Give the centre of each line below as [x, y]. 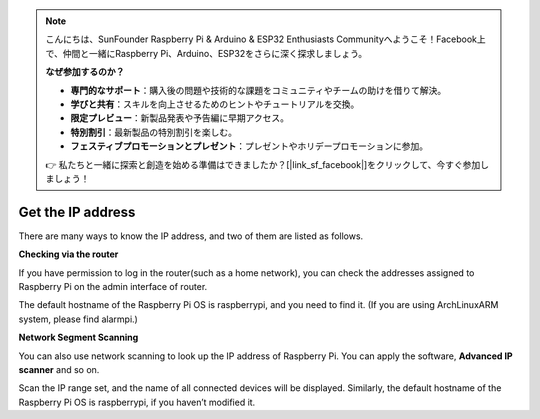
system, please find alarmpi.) [78, 319]
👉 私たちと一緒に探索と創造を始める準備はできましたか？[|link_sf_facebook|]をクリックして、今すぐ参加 [263, 164]
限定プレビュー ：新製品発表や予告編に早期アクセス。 [180, 118]
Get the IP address [77, 211]
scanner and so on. [59, 369]
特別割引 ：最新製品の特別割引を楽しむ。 [153, 132]
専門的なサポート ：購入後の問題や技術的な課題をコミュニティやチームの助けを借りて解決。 [258, 90]
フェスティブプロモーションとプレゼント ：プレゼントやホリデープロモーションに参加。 [249, 146]
